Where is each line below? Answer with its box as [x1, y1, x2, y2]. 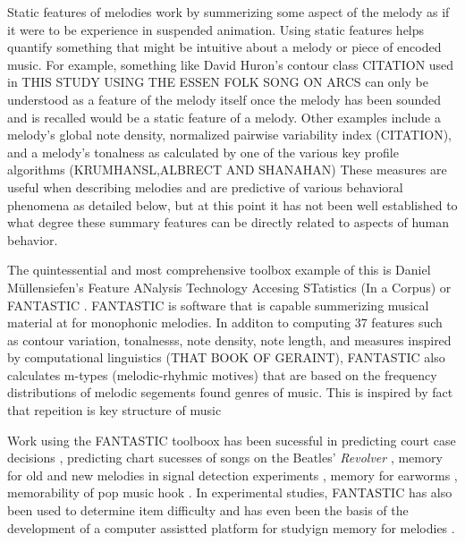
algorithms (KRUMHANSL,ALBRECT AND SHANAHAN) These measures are [7, 160, 447, 179]
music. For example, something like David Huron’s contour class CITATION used [7, 55, 454, 73]
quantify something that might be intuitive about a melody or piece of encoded [7, 38, 442, 56]
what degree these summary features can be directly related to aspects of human [7, 213, 450, 232]
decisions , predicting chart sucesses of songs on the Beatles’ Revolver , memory [7, 448, 443, 467]
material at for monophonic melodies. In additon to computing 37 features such [7, 313, 443, 332]
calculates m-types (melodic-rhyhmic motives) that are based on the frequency [7, 365, 437, 384]
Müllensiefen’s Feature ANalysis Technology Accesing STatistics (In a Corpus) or [7, 277, 452, 296]
